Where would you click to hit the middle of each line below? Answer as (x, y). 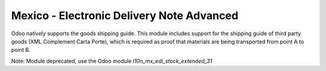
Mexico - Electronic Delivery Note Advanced (125, 16)
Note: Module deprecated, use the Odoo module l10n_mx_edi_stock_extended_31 (112, 61)
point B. (21, 50)
